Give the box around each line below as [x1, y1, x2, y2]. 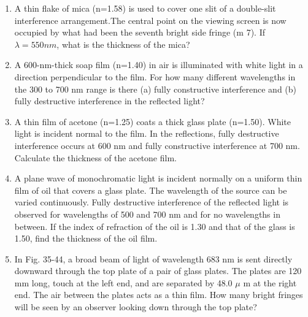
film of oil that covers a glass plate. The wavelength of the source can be [14, 183, 287, 196]
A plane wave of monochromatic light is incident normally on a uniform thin [14, 172, 302, 185]
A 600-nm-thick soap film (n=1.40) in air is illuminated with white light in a [14, 58, 303, 71]
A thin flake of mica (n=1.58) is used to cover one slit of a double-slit [14, 2, 276, 14]
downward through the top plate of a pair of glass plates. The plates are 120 [14, 264, 302, 277]
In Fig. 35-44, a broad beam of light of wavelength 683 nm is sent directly [14, 252, 293, 265]
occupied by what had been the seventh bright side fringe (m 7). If [14, 26, 265, 39]
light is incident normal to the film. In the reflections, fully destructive [14, 127, 279, 140]
